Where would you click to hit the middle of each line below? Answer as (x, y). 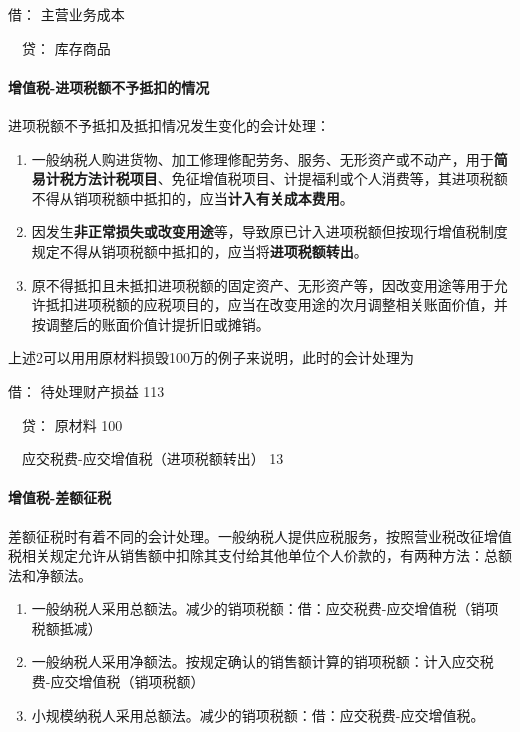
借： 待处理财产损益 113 (86, 390)
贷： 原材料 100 (72, 424)
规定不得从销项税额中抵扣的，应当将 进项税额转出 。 (199, 250)
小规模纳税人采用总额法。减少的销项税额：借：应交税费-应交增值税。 (258, 714)
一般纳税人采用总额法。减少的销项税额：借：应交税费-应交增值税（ (251, 608)
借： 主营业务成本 (66, 14)
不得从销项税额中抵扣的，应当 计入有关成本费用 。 (192, 197)
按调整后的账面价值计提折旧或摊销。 (150, 323)
